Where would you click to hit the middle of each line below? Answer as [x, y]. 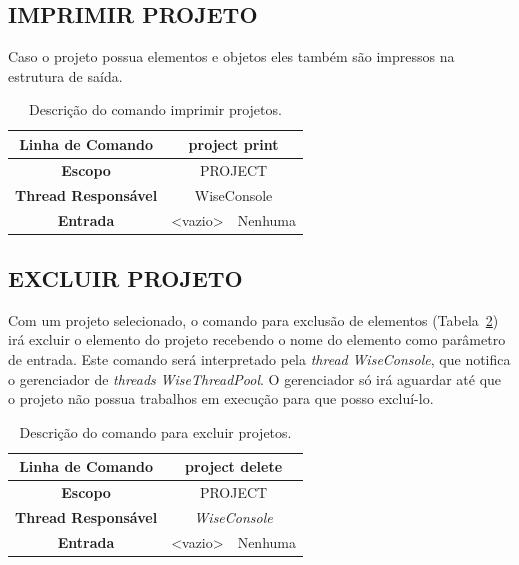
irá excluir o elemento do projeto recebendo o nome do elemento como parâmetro [257, 339]
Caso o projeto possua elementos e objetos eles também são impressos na [231, 56]
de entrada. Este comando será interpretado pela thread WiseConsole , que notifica [259, 359]
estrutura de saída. [65, 75]
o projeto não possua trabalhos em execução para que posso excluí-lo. [221, 398]
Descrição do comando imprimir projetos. [155, 109]
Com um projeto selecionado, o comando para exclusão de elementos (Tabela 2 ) [253, 319]
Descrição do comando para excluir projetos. [155, 431]
